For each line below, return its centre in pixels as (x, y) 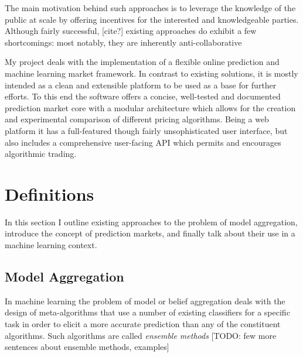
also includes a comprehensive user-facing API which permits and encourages (143, 142)
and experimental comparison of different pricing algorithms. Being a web (137, 119)
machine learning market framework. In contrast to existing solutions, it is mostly (151, 73)
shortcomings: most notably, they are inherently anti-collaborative (123, 42)
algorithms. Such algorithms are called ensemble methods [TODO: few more (141, 335)
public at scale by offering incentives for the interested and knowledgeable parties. (152, 19)
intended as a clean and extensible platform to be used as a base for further (141, 85)
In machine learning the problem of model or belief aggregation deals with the (145, 301)
